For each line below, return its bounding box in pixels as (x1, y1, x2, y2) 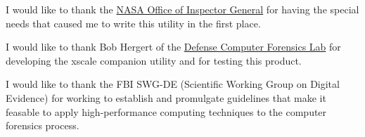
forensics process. (6, 118, 79, 133)
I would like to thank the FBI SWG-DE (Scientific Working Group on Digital (6, 77, 340, 91)
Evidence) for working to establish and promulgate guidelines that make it (6, 90, 326, 105)
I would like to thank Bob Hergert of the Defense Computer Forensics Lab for (6, 39, 341, 54)
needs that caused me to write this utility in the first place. (6, 15, 261, 30)
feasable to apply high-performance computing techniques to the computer (6, 104, 327, 119)
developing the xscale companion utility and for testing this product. (6, 53, 302, 67)
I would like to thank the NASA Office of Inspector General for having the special (6, 2, 359, 16)
